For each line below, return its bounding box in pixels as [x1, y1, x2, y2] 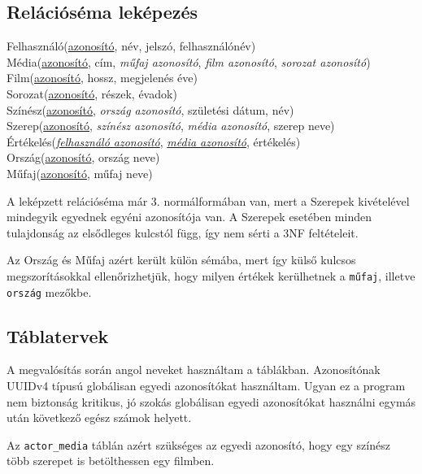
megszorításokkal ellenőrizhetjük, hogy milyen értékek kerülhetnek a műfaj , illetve [7, 267, 415, 284]
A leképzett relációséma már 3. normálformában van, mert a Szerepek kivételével [7, 192, 410, 209]
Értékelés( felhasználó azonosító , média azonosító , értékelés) [7, 133, 301, 150]
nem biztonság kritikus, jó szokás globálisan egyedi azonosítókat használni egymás [7, 393, 416, 410]
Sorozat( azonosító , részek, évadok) [7, 85, 177, 102]
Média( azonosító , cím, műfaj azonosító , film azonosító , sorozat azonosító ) [7, 53, 371, 70]
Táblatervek [7, 323, 109, 348]
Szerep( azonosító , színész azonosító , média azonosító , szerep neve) [7, 117, 335, 134]
